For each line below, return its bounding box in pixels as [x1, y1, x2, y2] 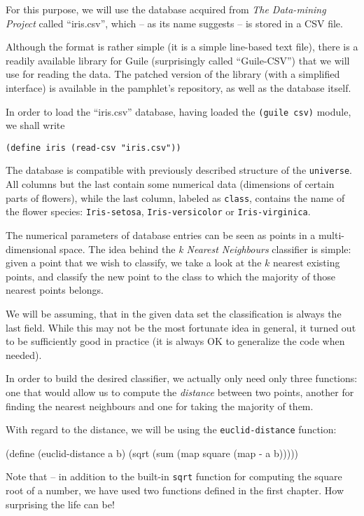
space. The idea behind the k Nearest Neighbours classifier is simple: [59, 241, 351, 256]
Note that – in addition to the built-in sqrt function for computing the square [6, 469, 342, 484]
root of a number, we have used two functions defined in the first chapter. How [6, 483, 344, 498]
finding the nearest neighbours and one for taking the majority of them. [6, 398, 314, 413]
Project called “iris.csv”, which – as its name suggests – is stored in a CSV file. [6, 15, 343, 30]
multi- [318, 228, 344, 243]
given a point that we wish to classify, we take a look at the [6, 255, 262, 270]
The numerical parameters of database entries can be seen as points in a [6, 228, 316, 243]
